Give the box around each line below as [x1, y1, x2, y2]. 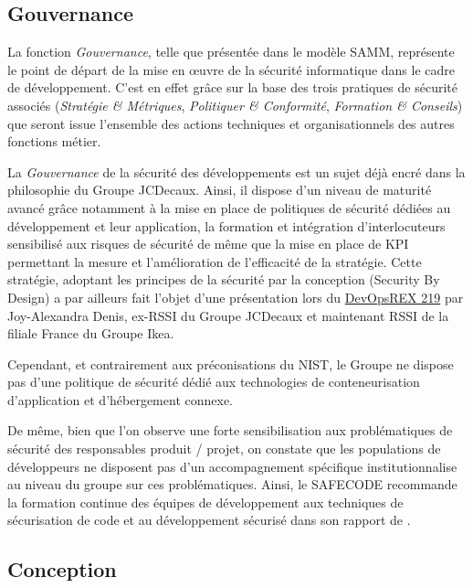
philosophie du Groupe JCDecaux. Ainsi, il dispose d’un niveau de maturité [7, 180, 432, 199]
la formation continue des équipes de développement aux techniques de [7, 492, 404, 511]
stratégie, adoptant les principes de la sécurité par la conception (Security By [7, 270, 440, 289]
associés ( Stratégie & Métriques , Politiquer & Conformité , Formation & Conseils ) [7, 95, 463, 114]
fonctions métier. [7, 132, 101, 151]
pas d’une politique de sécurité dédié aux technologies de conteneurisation [7, 372, 420, 391]
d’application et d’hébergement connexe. [7, 390, 234, 409]
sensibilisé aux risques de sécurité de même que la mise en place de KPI [7, 234, 409, 253]
